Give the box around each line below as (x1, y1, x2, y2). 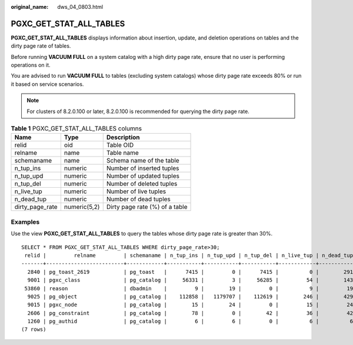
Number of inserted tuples (106, 164, 179, 172)
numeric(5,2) (64, 203, 100, 211)
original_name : (11, 4, 49, 10)
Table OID (106, 141, 134, 150)
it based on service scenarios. (11, 80, 84, 88)
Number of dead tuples (106, 195, 171, 203)
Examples (11, 218, 40, 226)
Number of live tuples (106, 187, 166, 195)
